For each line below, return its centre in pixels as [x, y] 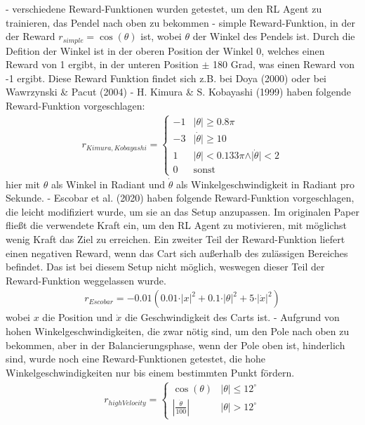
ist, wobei [161, 36]
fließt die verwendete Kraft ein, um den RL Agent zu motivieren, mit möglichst [176, 225]
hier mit [23, 184]
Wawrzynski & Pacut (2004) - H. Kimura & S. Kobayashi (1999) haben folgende [178, 92]
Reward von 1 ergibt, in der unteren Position [102, 64]
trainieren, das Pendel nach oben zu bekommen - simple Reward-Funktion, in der [180, 22]
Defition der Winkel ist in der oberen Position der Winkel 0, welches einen [165, 50]
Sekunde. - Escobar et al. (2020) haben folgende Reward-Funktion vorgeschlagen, [180, 198]
